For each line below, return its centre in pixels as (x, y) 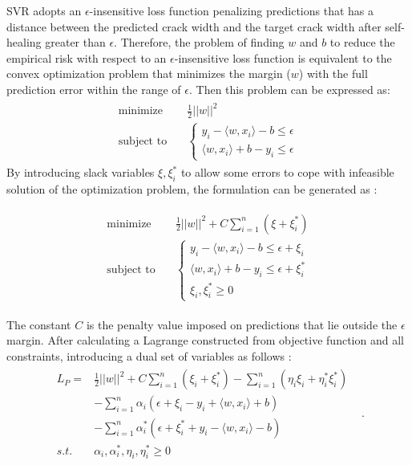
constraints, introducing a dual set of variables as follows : (149, 355)
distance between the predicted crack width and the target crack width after (194, 26)
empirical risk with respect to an (87, 57)
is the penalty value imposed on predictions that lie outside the (242, 324)
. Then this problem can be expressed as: (289, 89)
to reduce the (362, 42)
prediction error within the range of (94, 89)
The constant (39, 324)
